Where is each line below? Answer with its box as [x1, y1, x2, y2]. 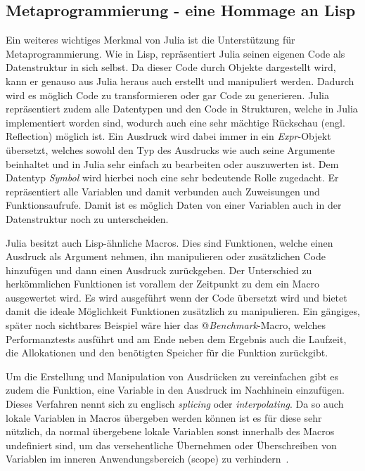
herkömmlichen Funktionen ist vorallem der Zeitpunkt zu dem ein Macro [6, 276, 320, 291]
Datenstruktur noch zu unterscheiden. [6, 211, 169, 226]
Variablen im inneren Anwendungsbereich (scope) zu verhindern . [6, 451, 289, 466]
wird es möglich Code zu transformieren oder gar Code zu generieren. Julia [6, 87, 329, 102]
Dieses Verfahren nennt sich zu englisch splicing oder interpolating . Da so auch [6, 396, 344, 411]
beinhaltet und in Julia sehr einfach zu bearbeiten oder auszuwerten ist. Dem [6, 156, 339, 171]
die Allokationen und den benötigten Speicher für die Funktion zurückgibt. [6, 345, 328, 360]
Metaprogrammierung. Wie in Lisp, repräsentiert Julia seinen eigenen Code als [6, 46, 345, 60]
